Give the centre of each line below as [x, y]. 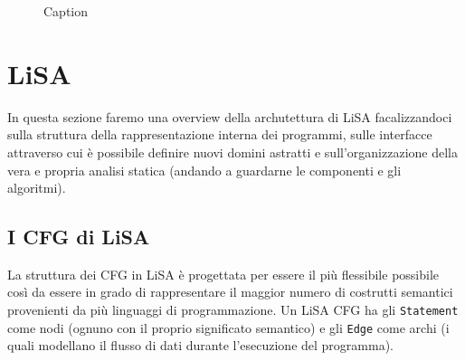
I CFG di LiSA [79, 237]
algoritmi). [37, 188]
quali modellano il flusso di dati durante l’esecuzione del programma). [200, 345]
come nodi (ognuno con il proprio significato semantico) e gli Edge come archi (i [228, 327]
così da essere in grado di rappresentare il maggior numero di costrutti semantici [230, 292]
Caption [66, 11]
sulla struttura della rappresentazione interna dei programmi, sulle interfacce [220, 134]
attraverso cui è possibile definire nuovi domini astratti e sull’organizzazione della [232, 152]
